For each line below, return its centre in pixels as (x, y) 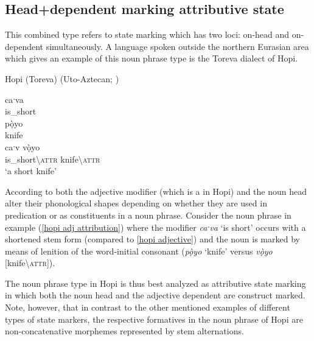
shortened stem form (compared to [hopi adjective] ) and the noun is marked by (152, 239)
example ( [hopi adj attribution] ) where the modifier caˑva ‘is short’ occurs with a (155, 227)
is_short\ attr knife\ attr (53, 159)
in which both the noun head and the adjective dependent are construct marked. (155, 295)
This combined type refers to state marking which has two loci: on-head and (147, 34)
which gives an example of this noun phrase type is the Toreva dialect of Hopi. (152, 58)
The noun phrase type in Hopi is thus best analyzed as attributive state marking (155, 283)
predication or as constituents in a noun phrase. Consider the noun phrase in (148, 215)
